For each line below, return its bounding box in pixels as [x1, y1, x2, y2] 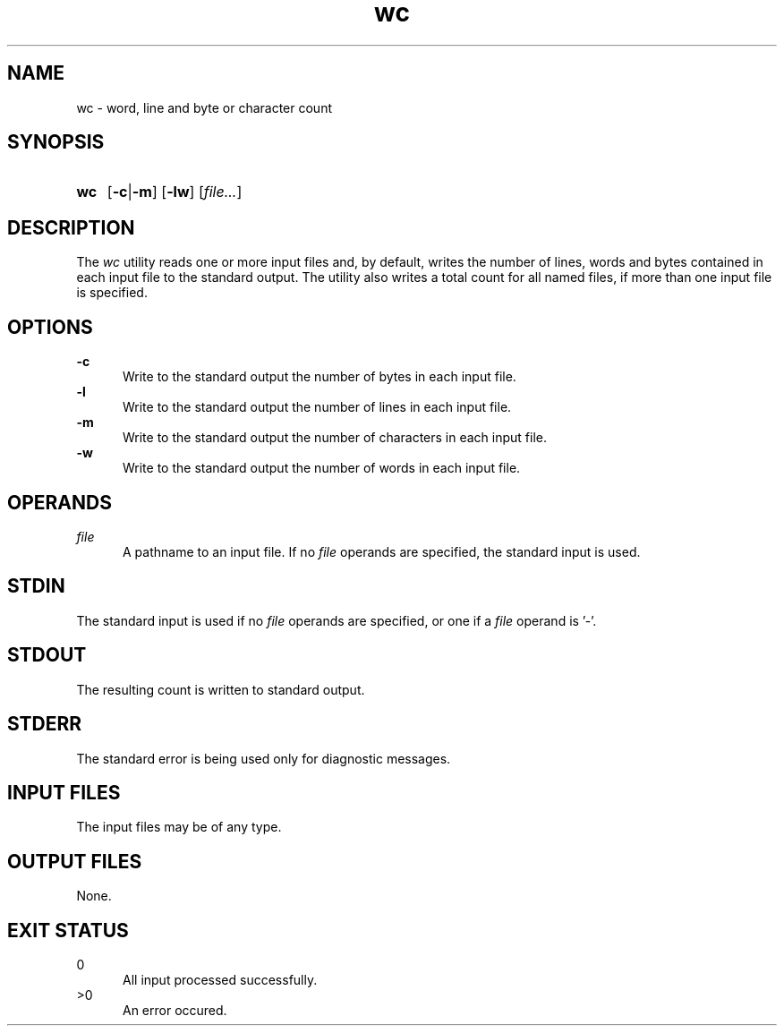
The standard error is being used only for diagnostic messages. [76, 750, 451, 766]
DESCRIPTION [7, 216, 135, 239]
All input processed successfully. [123, 972, 318, 988]
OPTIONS [7, 315, 93, 338]
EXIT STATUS [7, 918, 129, 942]
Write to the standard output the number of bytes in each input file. [123, 369, 516, 385]
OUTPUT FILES [7, 849, 142, 873]
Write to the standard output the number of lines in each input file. [123, 399, 512, 415]
